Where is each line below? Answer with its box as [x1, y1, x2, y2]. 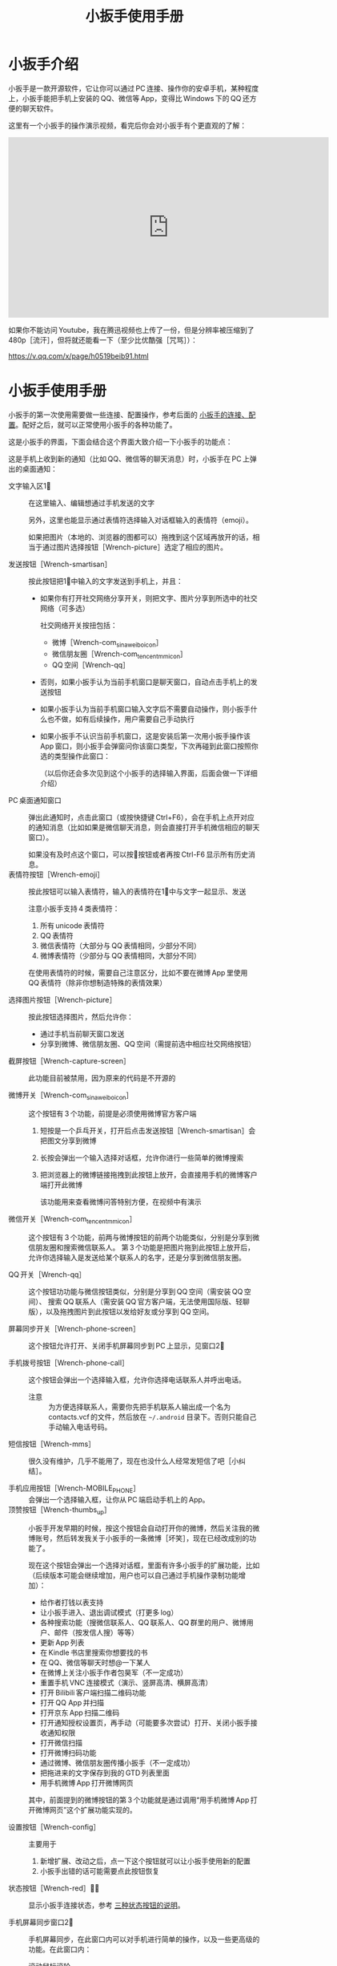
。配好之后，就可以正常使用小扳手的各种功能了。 [15, 420, 177, 429]
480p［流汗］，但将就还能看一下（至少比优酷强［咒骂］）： [8, 334, 199, 345]
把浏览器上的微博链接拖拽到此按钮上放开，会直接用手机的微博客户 [39, 1170, 258, 1180]
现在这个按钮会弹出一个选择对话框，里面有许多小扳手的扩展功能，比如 [28, 1560, 260, 1570]
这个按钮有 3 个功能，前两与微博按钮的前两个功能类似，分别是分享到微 [28, 1233, 260, 1242]
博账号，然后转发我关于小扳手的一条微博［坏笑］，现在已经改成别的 [28, 1533, 250, 1542]
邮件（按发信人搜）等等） [54, 1628, 138, 1637]
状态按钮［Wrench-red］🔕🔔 [8, 1883, 100, 1893]
